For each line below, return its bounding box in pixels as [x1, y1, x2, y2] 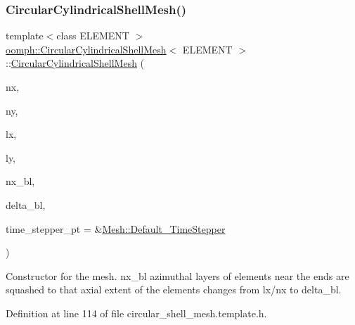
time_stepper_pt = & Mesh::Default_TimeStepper [6, 221, 226, 236]
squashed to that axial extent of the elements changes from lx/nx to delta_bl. [6, 282, 342, 297]
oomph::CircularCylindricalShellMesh [6, 42, 167, 56]
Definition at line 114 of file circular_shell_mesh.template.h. [6, 305, 267, 320]
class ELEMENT [56, 28, 129, 43]
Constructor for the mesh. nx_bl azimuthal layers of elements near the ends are [6, 268, 349, 283]
